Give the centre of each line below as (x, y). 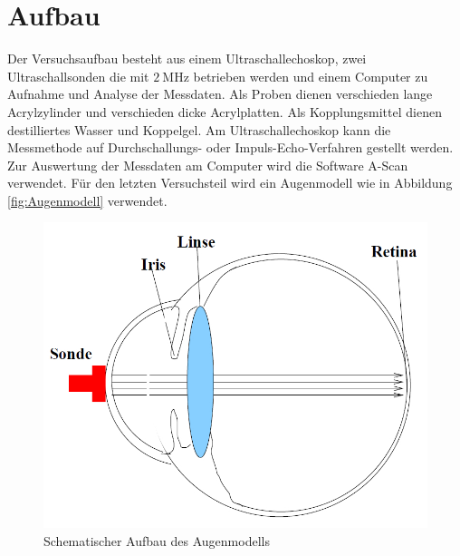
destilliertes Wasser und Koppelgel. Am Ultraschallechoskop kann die (199, 129)
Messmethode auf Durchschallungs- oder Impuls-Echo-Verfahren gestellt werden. (230, 147)
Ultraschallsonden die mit (78, 76)
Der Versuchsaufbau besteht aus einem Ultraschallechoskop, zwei (187, 59)
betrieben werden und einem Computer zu (311, 76)
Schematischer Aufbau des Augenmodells (157, 540)
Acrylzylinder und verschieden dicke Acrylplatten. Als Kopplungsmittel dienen (225, 111)
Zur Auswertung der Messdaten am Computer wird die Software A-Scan (208, 165)
